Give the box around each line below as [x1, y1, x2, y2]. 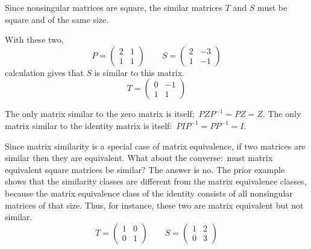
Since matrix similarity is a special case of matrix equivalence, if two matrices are [5, 139, 306, 152]
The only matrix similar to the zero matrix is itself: [5, 107, 195, 120]
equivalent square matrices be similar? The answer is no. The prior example [5, 163, 285, 175]
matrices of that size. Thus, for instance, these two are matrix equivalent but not [5, 198, 304, 211]
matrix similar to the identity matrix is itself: [5, 119, 172, 131]
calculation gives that [5, 66, 84, 78]
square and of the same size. [5, 13, 109, 25]
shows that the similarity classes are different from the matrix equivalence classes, [5, 175, 307, 188]
